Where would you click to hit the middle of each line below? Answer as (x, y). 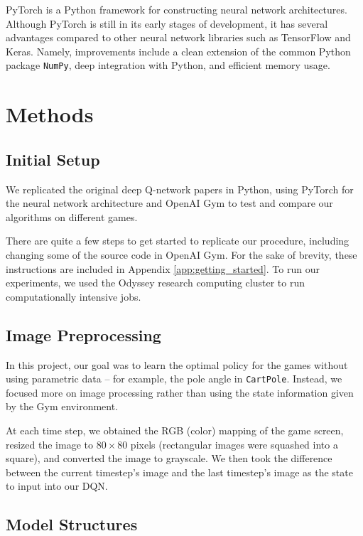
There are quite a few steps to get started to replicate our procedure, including (178, 241)
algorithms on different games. (72, 216)
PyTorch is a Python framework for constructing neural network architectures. (177, 9)
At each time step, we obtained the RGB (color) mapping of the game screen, (175, 430)
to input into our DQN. (57, 486)
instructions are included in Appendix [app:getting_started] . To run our (163, 268)
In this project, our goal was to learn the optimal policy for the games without (177, 364)
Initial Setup (53, 159)
